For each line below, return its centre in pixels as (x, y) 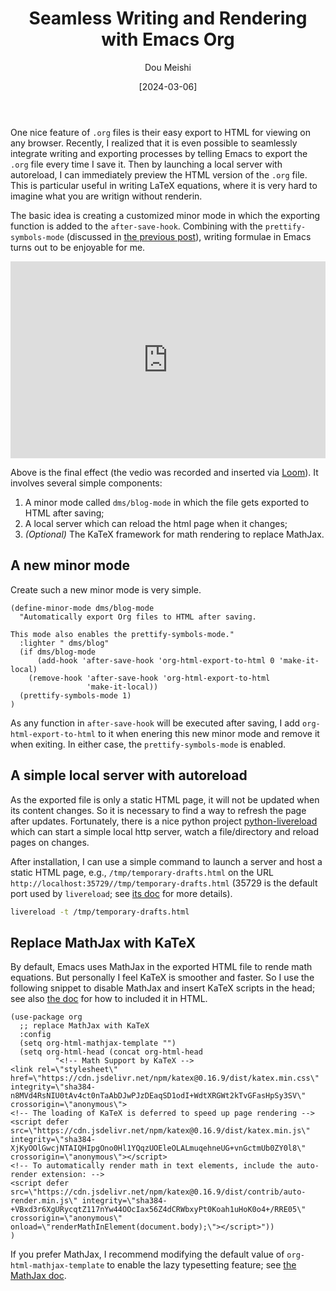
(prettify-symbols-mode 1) (75, 695)
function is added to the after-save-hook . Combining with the (136, 226)
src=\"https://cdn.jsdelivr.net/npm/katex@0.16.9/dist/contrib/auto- (158, 1192)
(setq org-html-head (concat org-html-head (111, 1052)
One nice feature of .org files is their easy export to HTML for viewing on (161, 132)
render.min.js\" (44, 1201)
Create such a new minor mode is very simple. (106, 589)
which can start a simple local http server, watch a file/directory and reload (165, 831)
